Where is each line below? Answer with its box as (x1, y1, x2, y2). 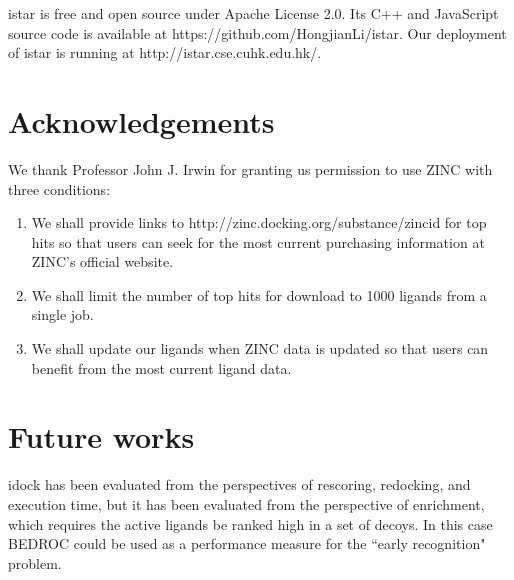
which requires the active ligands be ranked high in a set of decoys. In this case (8, 513, 493, 534)
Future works (8, 416, 195, 457)
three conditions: (8, 178, 111, 199)
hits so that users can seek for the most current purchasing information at (31, 231, 485, 252)
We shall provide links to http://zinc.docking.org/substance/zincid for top (31, 212, 487, 233)
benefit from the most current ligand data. (31, 357, 292, 378)
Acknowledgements (8, 100, 275, 141)
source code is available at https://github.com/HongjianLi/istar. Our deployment (8, 22, 507, 43)
